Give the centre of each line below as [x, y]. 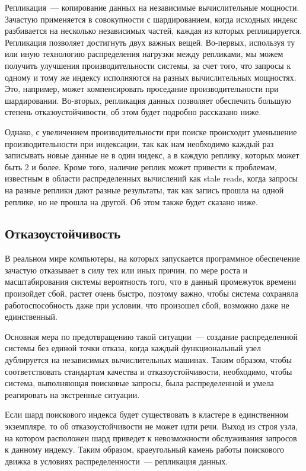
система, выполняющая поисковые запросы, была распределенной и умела [139, 383]
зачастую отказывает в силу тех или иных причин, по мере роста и [126, 270]
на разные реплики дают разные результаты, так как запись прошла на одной [144, 190]
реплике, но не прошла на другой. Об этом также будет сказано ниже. [131, 201]
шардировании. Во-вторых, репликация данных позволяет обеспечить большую [148, 100]
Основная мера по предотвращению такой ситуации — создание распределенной [152, 336]
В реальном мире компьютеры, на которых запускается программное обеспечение [152, 258]
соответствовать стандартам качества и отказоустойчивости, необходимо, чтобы [149, 371]
